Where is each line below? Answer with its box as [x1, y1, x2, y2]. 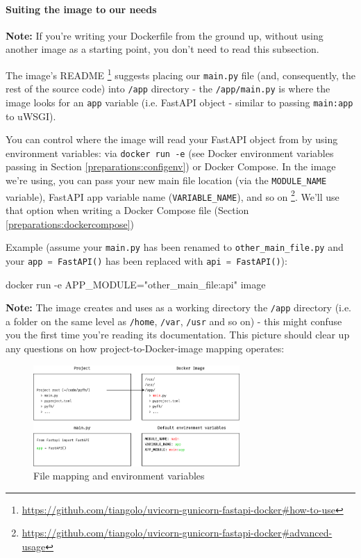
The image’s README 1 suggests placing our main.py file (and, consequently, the [6, 65, 356, 82]
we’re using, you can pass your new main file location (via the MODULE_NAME [6, 173, 327, 188]
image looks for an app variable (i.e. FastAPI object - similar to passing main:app [6, 95, 353, 109]
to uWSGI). [6, 108, 56, 123]
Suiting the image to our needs [6, 1, 157, 16]
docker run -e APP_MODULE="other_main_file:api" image [6, 277, 266, 291]
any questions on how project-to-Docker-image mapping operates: [6, 341, 285, 356]
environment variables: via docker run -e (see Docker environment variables [6, 145, 334, 160]
